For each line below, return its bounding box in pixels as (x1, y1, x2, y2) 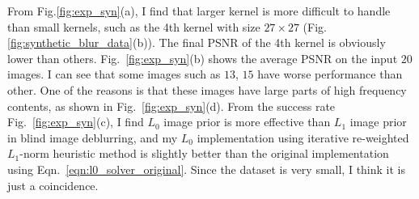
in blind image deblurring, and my (7, 129, 178, 146)
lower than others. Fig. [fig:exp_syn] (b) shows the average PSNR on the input (7, 49, 398, 66)
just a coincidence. (7, 176, 99, 193)
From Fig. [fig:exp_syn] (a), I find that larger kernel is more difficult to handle (7, 2, 391, 19)
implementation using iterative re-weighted (197, 129, 409, 146)
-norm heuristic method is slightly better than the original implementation (19, 145, 389, 162)
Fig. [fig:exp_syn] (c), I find (7, 113, 144, 130)
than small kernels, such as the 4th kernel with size (7, 18, 260, 35)
